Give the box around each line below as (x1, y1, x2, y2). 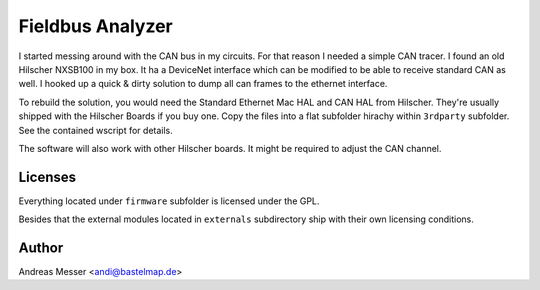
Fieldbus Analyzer (18, 15, 174, 37)
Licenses (18, 168, 77, 185)
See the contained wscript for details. (18, 124, 174, 136)
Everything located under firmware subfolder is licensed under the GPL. (18, 195, 320, 207)
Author (18, 240, 64, 256)
